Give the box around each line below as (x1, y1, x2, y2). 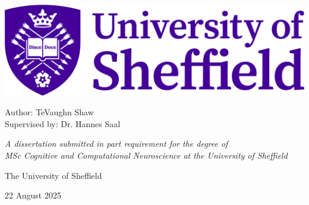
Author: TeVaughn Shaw (5, 106, 94, 118)
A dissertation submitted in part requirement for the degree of (5, 137, 228, 150)
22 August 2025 (5, 189, 61, 201)
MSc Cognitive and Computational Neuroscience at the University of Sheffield (5, 149, 288, 161)
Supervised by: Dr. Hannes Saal (5, 117, 121, 130)
